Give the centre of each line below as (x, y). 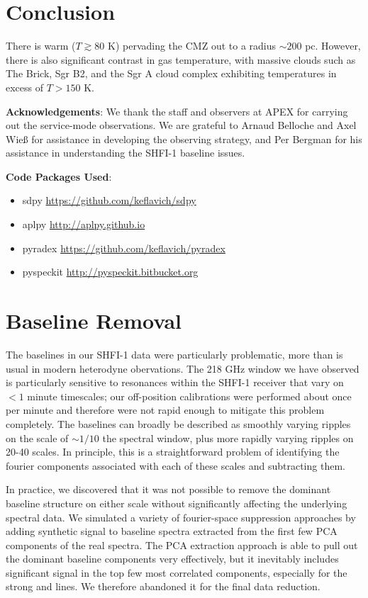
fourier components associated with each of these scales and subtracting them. (175, 465)
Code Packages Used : (59, 176)
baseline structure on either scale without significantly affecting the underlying (177, 503)
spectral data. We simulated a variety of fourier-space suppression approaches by (181, 517)
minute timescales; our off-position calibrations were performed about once (189, 396)
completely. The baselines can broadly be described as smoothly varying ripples (178, 423)
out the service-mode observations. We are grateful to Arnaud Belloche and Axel (181, 125)
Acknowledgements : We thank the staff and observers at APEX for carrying (177, 111)
